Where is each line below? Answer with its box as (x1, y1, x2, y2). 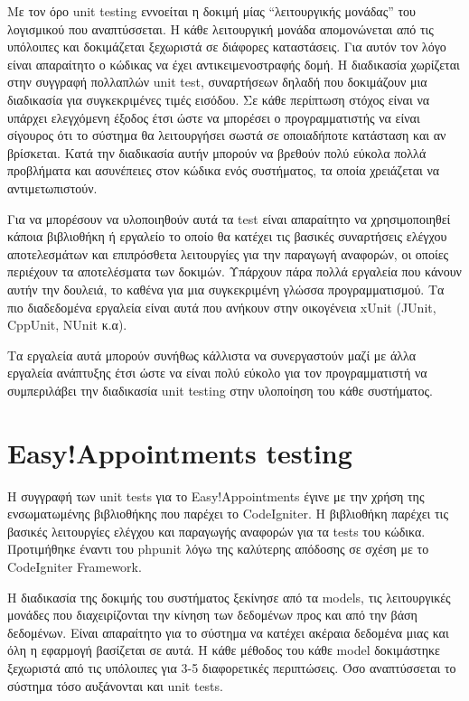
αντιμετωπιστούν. (7, 178, 98, 197)
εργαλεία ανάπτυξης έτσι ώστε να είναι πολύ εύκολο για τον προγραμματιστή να (7, 363, 427, 382)
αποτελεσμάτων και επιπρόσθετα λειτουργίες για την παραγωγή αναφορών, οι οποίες (7, 244, 449, 263)
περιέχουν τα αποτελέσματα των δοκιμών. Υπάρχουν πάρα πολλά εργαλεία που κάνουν (7, 262, 462, 281)
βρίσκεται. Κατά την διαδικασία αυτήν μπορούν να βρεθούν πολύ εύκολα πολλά (7, 143, 427, 162)
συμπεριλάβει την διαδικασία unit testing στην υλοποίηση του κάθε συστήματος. (7, 380, 433, 399)
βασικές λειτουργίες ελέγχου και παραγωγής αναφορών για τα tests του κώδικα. (7, 521, 426, 540)
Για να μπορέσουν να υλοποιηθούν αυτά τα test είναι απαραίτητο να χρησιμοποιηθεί (7, 209, 451, 228)
